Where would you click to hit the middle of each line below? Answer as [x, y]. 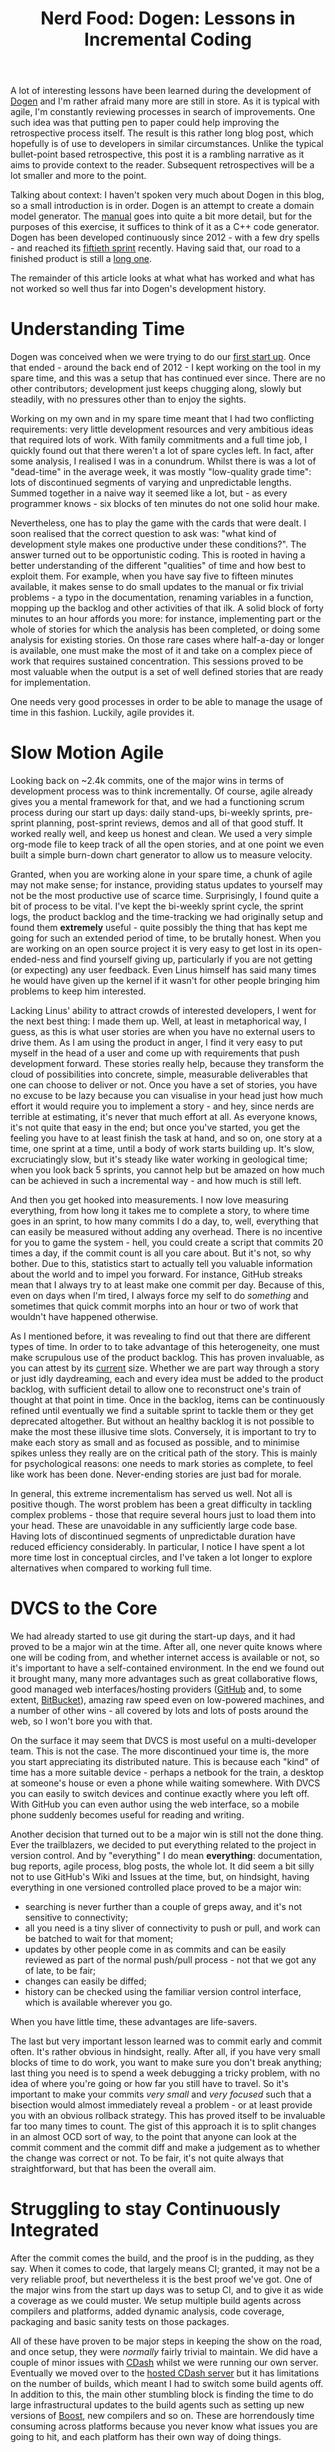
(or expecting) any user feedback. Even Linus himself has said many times [163, 970]
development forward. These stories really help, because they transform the [167, 1064]
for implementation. [51, 683]
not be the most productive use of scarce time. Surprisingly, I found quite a [165, 896]
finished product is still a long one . [81, 259]
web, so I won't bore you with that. [81, 1721]
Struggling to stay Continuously [145, 2209]
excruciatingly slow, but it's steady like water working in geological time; [159, 1159]
